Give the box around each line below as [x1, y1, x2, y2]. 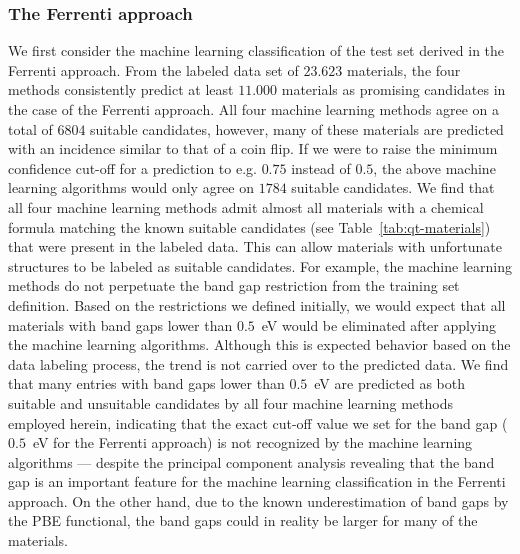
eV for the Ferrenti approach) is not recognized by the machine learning [32, 432, 473, 453]
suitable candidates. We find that [291, 177, 495, 198]
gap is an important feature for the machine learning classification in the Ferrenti [8, 471, 506, 492]
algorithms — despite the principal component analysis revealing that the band [8, 451, 495, 472]
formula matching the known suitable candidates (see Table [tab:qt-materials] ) [8, 216, 491, 237]
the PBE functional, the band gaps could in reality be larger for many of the [8, 510, 478, 531]
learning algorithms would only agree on [8, 177, 254, 198]
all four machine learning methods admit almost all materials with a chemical [8, 196, 484, 217]
